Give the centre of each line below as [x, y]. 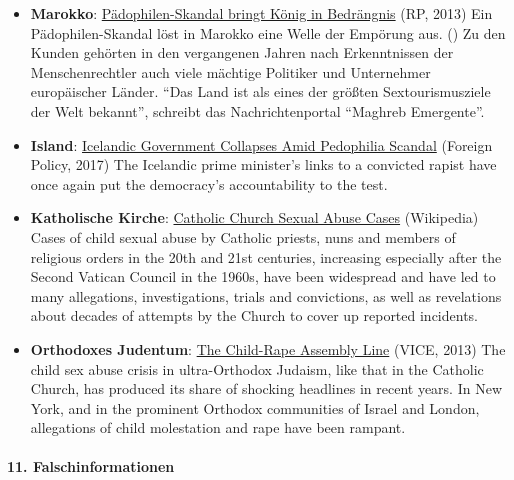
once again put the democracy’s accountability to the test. [209, 183]
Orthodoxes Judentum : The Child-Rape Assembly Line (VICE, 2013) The [268, 348]
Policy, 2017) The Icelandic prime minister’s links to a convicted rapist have [263, 164]
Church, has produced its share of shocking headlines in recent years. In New [266, 388]
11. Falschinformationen [91, 466]
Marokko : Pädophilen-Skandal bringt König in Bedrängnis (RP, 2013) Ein [261, 13]
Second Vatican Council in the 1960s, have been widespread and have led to [263, 276]
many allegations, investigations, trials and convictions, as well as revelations [266, 295]
